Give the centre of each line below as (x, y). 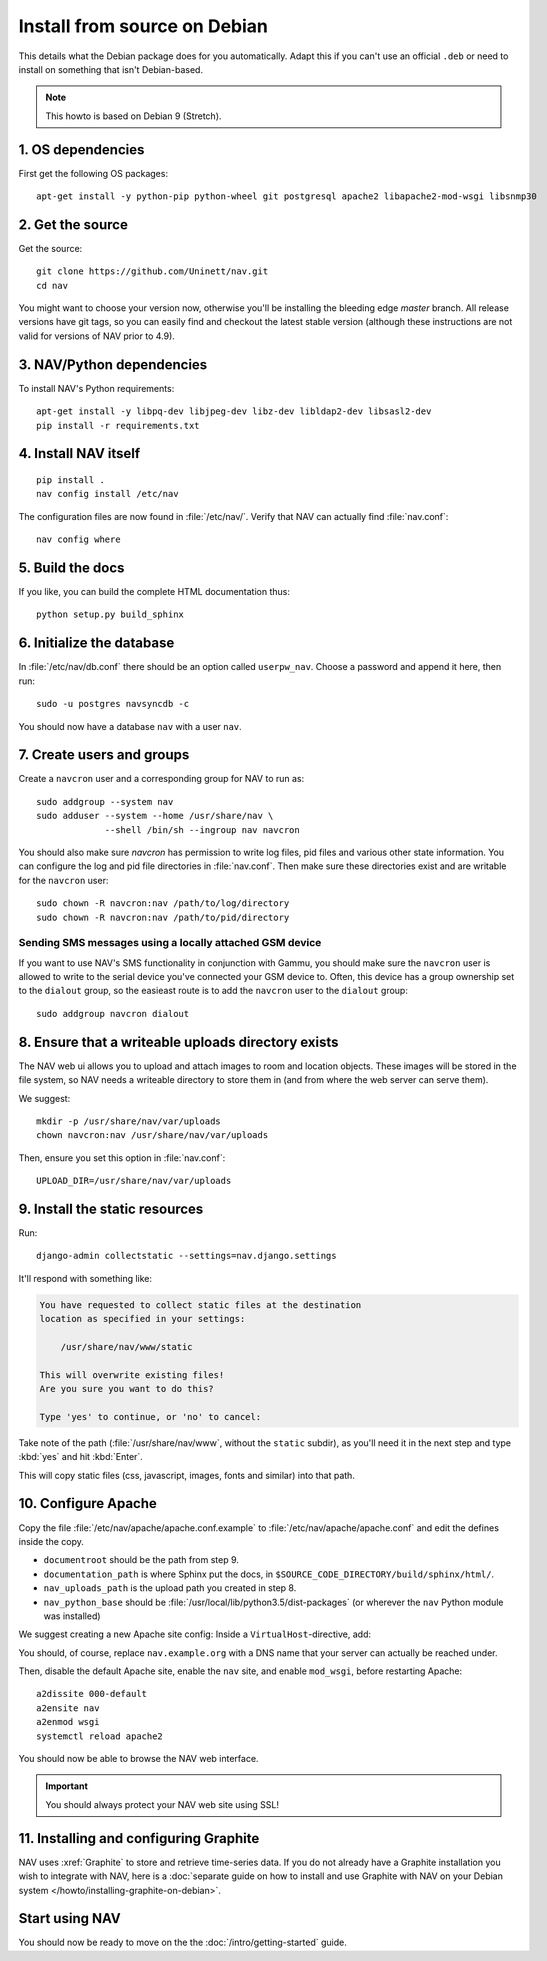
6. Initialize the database (96, 643)
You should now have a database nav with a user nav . (130, 726)
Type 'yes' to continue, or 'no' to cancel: (150, 1416)
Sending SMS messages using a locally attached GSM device (170, 943)
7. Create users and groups (104, 755)
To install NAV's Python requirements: (96, 388)
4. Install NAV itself (79, 453)
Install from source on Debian (143, 26)
